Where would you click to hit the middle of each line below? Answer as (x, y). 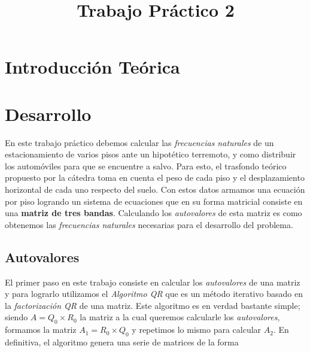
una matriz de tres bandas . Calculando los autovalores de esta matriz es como (154, 213)
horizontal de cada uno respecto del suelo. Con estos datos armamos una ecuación (155, 189)
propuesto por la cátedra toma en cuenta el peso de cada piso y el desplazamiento (155, 177)
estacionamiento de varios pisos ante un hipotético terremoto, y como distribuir (151, 154)
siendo (16, 317)
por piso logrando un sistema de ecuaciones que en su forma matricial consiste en (154, 201)
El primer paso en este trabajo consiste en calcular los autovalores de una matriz (153, 282)
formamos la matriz (41, 330)
